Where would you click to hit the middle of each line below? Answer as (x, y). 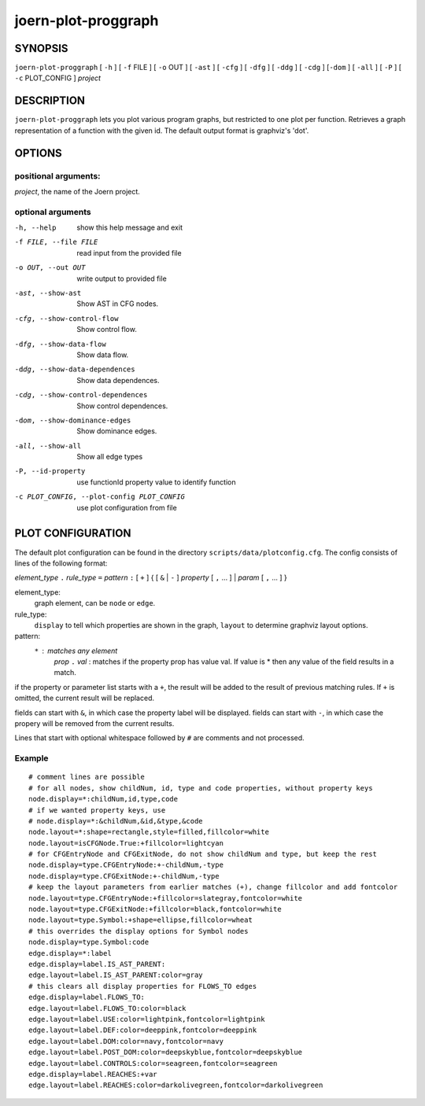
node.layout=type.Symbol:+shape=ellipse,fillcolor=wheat (141, 920)
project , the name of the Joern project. (78, 191)
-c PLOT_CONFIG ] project (58, 78)
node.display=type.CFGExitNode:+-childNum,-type (124, 876)
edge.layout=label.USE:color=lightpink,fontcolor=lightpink (147, 1019)
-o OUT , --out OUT (50, 268)
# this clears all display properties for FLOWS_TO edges (143, 986)
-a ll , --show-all (48, 446)
